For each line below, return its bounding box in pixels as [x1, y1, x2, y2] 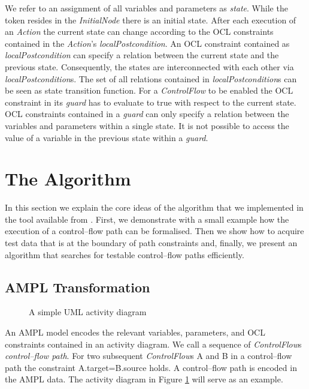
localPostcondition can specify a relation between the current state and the [5, 49, 279, 61]
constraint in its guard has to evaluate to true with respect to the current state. [5, 95, 296, 108]
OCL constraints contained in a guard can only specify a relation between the [5, 107, 289, 120]
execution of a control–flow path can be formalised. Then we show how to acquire [5, 225, 304, 237]
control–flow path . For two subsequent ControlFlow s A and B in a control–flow [5, 349, 292, 362]
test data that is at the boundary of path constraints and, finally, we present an [5, 237, 298, 249]
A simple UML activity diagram [29, 306, 147, 318]
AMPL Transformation [5, 277, 150, 296]
